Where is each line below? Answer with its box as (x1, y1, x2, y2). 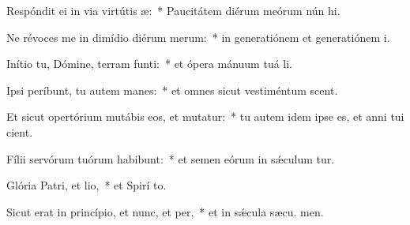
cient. (6, 123, 33, 140)
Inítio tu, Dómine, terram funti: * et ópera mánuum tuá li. (6, 55, 293, 72)
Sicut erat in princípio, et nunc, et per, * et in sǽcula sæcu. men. (6, 203, 324, 219)
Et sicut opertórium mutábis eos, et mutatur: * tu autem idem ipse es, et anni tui (6, 108, 404, 125)
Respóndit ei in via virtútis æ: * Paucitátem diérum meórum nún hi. (6, 2, 340, 18)
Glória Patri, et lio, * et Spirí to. (6, 177, 167, 193)
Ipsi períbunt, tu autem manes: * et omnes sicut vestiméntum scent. (6, 81, 338, 98)
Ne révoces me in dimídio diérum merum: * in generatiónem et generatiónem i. (6, 28, 390, 45)
